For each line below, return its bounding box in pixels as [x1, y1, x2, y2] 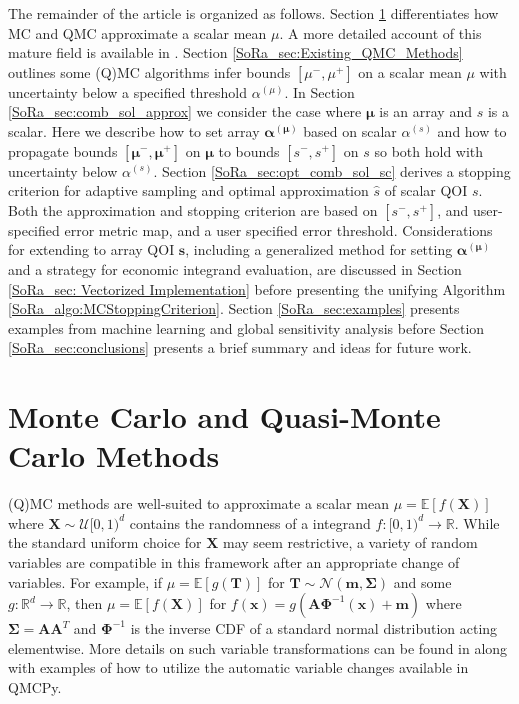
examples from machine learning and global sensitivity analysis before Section [8, 317, 485, 338]
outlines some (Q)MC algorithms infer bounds [8, 61, 291, 82]
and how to [437, 120, 507, 141]
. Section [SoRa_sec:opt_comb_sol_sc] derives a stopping [153, 160, 511, 181]
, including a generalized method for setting [185, 239, 453, 260]
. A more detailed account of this [279, 22, 482, 43]
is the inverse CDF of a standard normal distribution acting [130, 618, 498, 639]
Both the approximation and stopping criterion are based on [8, 199, 378, 220]
